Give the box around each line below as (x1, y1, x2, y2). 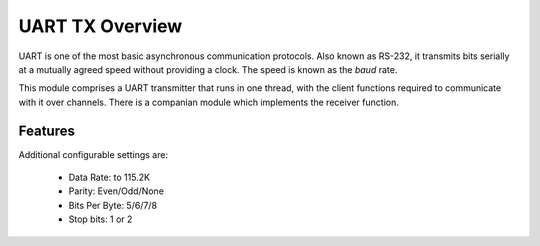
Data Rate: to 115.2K (68, 171, 150, 184)
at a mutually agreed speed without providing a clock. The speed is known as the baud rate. (18, 63, 398, 75)
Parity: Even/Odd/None (68, 185, 165, 197)
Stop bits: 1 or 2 (68, 213, 133, 225)
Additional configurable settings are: (18, 148, 169, 160)
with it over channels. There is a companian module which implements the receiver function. (18, 96, 399, 108)
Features (18, 122, 75, 139)
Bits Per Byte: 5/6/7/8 (68, 199, 158, 211)
